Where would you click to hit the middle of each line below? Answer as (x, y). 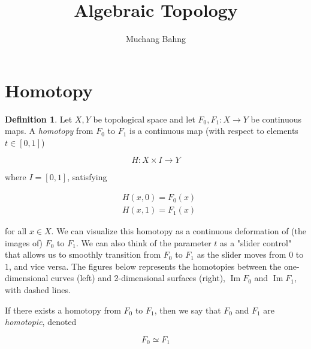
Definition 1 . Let (39, 119)
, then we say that (188, 310)
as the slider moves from (241, 254)
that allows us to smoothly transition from (83, 254)
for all (16, 231)
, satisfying (87, 177)
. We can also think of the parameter (144, 242)
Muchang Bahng (156, 39)
